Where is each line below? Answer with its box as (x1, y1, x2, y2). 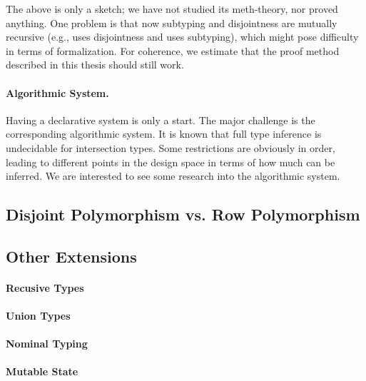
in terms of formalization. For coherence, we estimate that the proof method (6, 43, 340, 58)
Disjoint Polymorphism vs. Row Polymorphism (6, 203, 360, 225)
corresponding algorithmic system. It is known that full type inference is (6, 126, 322, 141)
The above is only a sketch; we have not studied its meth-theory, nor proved (6, 1, 338, 16)
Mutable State (6, 364, 78, 379)
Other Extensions (6, 245, 137, 267)
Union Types (6, 308, 71, 323)
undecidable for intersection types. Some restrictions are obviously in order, (6, 140, 335, 155)
